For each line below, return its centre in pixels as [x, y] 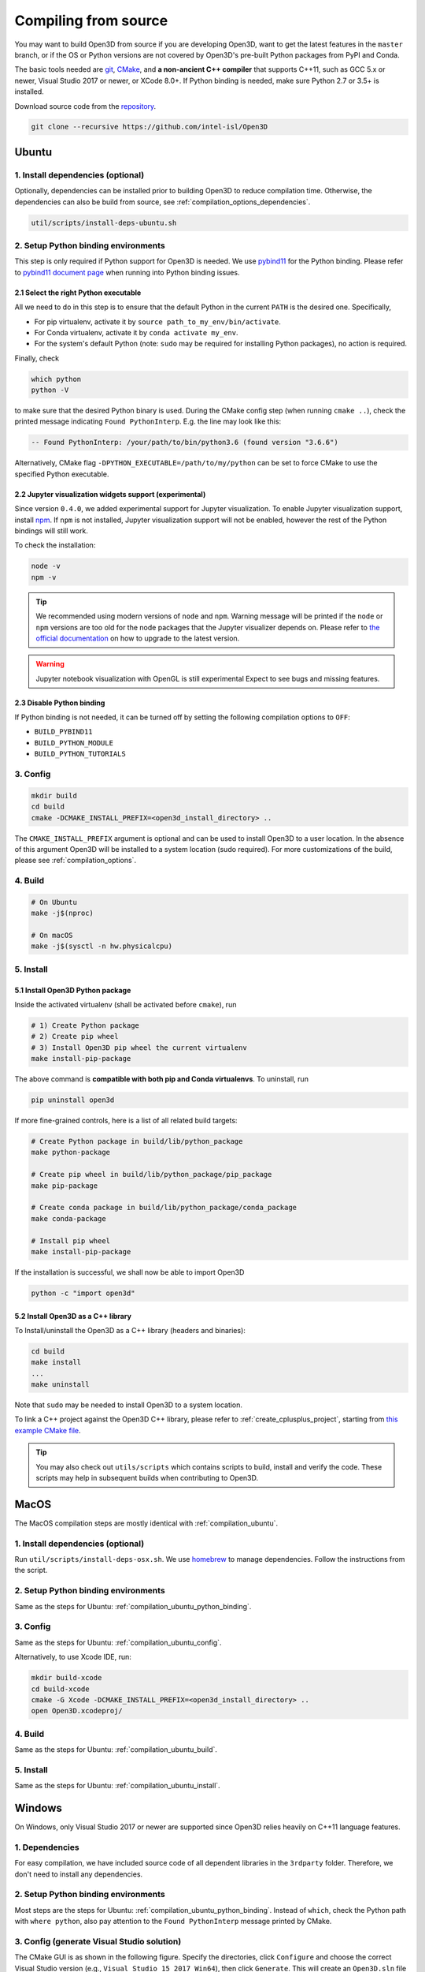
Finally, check [37, 358]
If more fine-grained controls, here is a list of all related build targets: [126, 1121]
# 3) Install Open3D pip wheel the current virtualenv [139, 1048]
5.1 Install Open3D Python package [73, 990]
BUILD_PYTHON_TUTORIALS [80, 754]
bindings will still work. [51, 530]
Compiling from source [91, 21]
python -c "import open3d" [83, 1293]
